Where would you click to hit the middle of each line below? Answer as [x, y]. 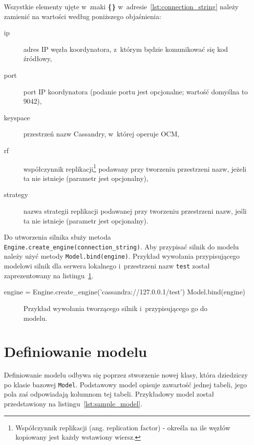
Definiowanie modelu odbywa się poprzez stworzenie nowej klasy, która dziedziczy [126, 375]
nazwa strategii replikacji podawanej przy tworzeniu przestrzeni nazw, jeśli [135, 211]
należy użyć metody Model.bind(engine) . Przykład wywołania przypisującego [122, 256]
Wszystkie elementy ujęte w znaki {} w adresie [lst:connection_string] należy [121, 6]
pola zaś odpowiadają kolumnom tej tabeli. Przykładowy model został [109, 394]
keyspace [17, 117]
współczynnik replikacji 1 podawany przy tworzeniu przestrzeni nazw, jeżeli [135, 168]
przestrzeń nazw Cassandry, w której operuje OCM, [101, 134]
